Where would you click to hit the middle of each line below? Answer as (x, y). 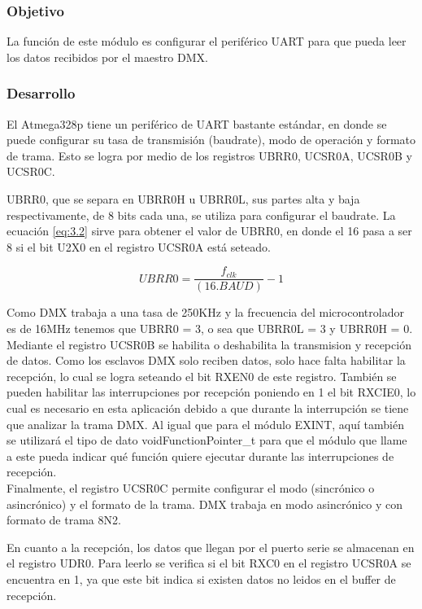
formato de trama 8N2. (64, 520)
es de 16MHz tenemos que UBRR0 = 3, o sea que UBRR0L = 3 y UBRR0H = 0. (210, 329)
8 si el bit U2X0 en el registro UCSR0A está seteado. (139, 246)
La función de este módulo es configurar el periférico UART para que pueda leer (207, 41)
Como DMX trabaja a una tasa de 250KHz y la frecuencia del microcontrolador (205, 312)
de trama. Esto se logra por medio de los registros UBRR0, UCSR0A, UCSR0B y (209, 155)
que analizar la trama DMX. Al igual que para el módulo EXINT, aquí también (205, 424)
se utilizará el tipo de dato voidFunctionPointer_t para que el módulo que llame (207, 440)
